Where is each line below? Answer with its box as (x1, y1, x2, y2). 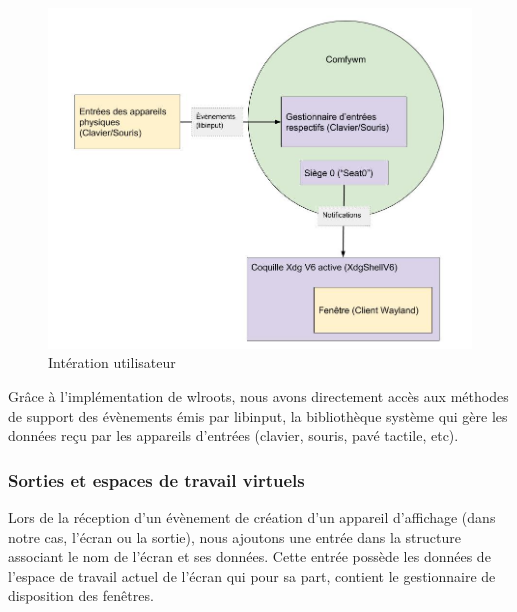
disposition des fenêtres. (8, 585, 154, 606)
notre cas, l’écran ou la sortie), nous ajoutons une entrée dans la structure (8, 526, 461, 547)
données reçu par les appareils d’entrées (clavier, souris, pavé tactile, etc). (8, 425, 459, 446)
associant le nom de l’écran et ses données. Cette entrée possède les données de (8, 546, 491, 567)
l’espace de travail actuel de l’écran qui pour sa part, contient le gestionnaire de (8, 565, 496, 586)
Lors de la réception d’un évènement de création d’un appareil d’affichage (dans (8, 507, 496, 528)
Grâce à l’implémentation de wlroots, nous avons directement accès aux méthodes (8, 386, 509, 407)
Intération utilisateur (48, 352, 176, 373)
